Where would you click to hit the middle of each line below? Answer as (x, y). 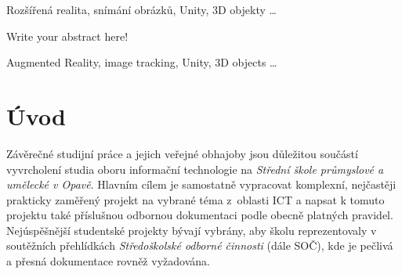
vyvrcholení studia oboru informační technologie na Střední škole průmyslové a (195, 169)
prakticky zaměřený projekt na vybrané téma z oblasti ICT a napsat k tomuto (196, 199)
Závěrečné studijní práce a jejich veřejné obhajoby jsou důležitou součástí (182, 153)
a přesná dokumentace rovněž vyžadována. (108, 261)
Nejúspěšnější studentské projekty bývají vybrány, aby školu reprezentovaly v (192, 230)
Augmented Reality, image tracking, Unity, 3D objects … (142, 62)
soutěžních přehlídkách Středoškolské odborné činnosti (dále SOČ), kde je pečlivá (200, 245)
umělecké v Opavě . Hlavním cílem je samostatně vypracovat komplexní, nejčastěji (201, 184)
